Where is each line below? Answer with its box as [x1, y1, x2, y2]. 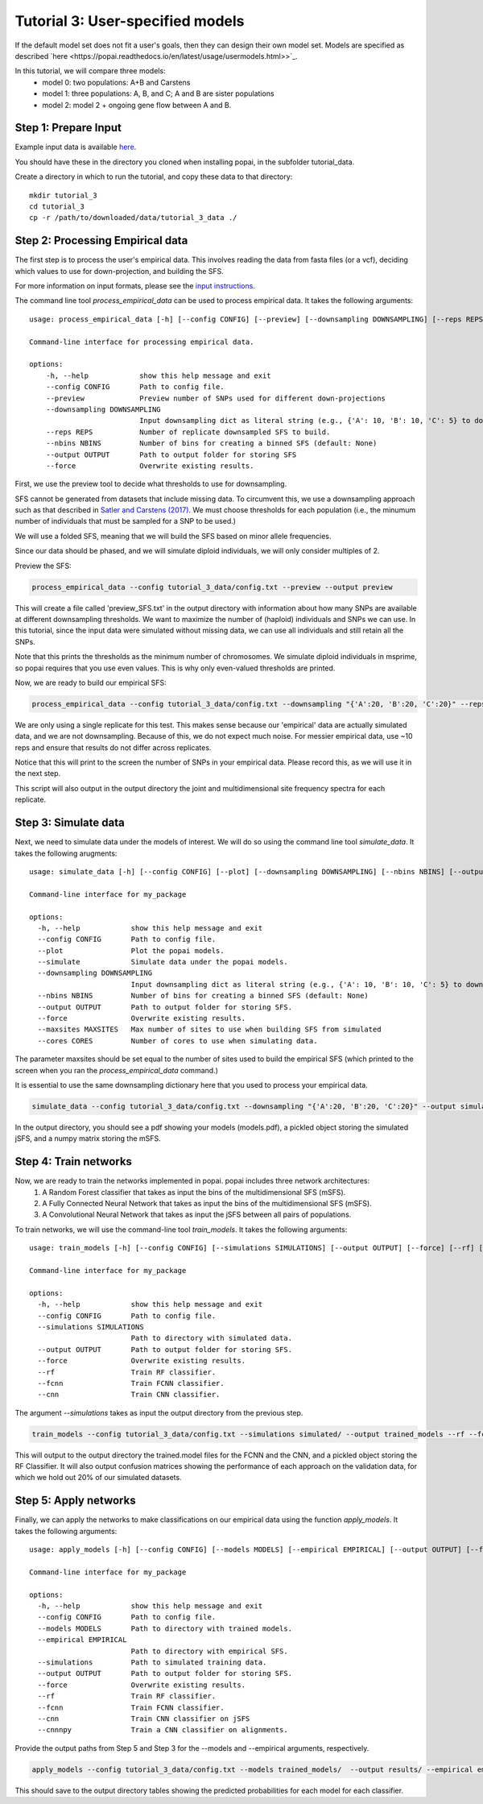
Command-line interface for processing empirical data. [29, 337, 254, 346]
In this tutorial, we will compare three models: [14, 66, 166, 76]
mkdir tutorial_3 [29, 190, 97, 200]
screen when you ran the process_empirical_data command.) [14, 1065, 219, 1075]
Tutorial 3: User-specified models [14, 12, 245, 30]
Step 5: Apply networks [14, 1494, 136, 1507]
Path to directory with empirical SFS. [130, 1646, 289, 1656]
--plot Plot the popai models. [37, 946, 225, 955]
